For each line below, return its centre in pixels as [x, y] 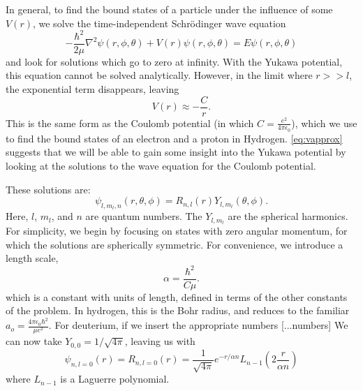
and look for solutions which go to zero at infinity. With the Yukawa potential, [174, 61]
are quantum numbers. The [144, 216]
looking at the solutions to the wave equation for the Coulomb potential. [161, 166]
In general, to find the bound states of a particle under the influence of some [169, 9]
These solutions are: [48, 189]
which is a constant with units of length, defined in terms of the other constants [177, 296]
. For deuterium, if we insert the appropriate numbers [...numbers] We [198, 325]
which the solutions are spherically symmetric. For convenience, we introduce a [175, 244]
